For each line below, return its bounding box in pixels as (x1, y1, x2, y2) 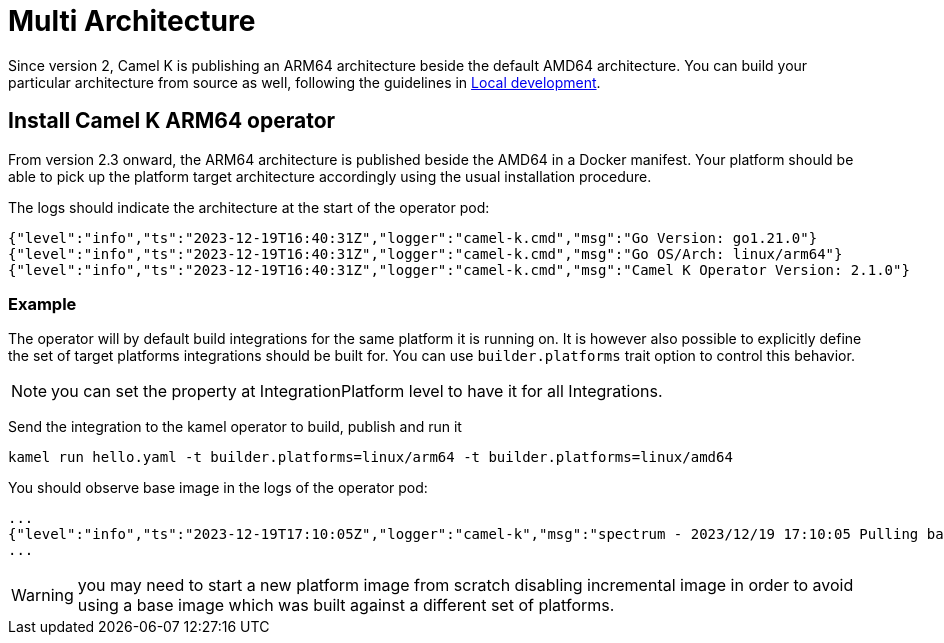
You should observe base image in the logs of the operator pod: (8, 479, 428, 497)
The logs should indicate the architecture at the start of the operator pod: (8, 198, 490, 216)
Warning (11, 585, 74, 606)
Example (8, 293, 77, 314)
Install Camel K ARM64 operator (8, 108, 336, 134)
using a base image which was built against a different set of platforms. (77, 595, 615, 616)
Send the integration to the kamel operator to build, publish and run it (8, 418, 462, 436)
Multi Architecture (8, 4, 256, 38)
